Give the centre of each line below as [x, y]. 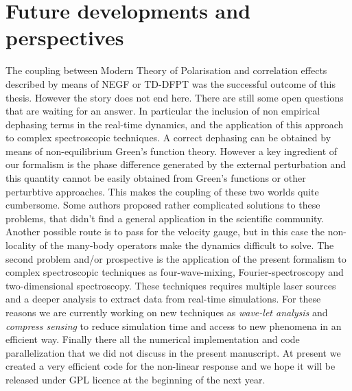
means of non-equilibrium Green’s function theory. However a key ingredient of [172, 151]
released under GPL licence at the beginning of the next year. [136, 379]
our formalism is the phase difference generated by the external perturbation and [176, 164]
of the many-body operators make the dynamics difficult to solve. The [187, 245]
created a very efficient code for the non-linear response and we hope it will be [171, 366]
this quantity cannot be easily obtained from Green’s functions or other [156, 178]
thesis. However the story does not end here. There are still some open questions [175, 97]
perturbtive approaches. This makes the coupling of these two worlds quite [162, 191]
